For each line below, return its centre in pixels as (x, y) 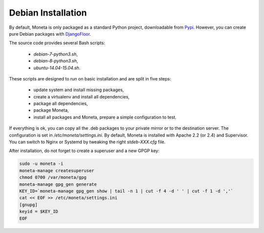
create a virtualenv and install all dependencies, (81, 97)
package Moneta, (51, 110)
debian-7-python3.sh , (56, 54)
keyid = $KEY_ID (39, 212)
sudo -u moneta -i (41, 164)
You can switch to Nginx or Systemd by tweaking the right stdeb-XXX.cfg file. (87, 142)
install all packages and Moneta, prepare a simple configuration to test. (105, 117)
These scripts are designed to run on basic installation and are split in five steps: (90, 78)
